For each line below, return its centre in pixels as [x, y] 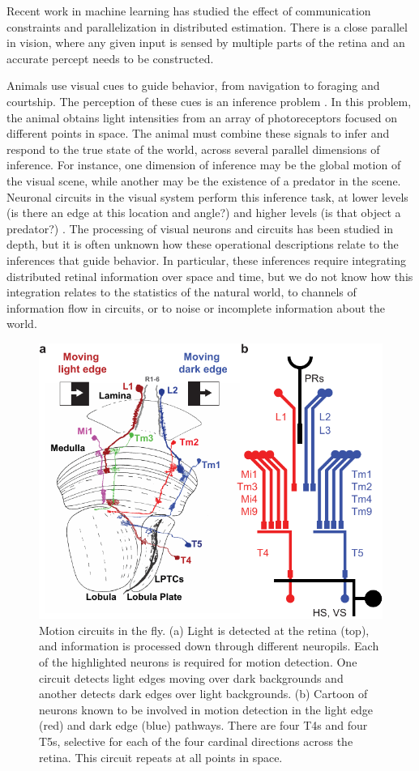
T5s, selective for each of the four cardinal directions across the [196, 741]
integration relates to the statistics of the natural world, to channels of [182, 292]
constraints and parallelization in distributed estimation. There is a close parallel [207, 26]
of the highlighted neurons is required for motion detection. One [198, 661]
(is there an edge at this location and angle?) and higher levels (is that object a [204, 213]
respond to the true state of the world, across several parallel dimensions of [193, 149]
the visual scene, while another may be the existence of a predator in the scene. [204, 180]
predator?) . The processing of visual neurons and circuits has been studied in [200, 228]
